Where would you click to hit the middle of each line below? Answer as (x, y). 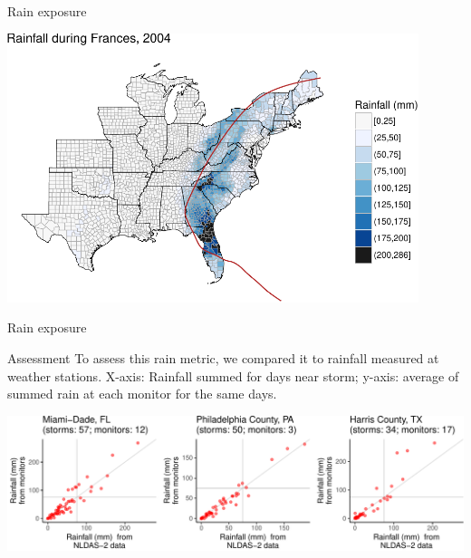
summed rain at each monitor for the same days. (142, 394)
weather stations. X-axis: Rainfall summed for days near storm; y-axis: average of (233, 375)
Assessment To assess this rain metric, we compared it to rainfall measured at (223, 358)
